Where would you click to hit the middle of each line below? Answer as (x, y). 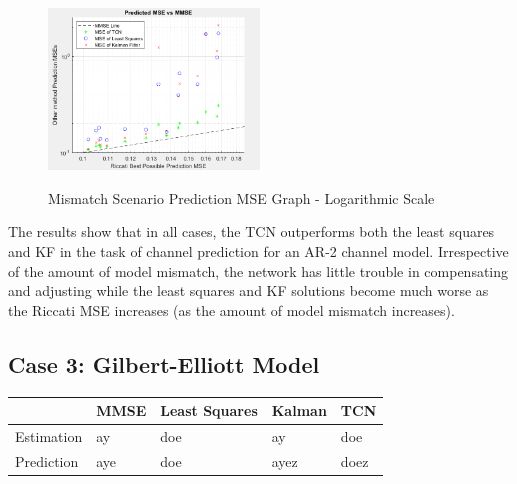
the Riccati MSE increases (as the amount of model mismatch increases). (231, 309)
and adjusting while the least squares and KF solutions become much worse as (248, 290)
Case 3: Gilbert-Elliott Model (164, 363)
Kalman (299, 410)
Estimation (49, 435)
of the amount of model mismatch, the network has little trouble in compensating (258, 270)
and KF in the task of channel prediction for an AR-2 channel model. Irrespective (258, 250)
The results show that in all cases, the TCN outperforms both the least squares (251, 231)
